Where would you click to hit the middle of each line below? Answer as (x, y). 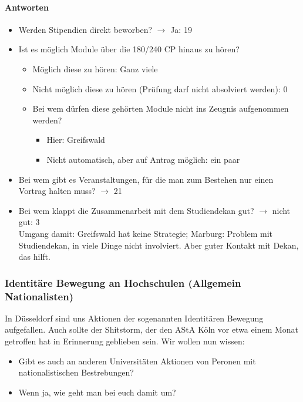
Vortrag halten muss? (57, 191)
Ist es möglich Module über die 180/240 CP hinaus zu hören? (129, 49)
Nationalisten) (39, 296)
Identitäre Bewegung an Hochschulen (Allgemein (123, 282)
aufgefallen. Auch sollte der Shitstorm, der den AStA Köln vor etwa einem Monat (152, 329)
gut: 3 (29, 222)
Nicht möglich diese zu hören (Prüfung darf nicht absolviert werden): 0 (160, 88)
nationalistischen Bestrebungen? (76, 372)
